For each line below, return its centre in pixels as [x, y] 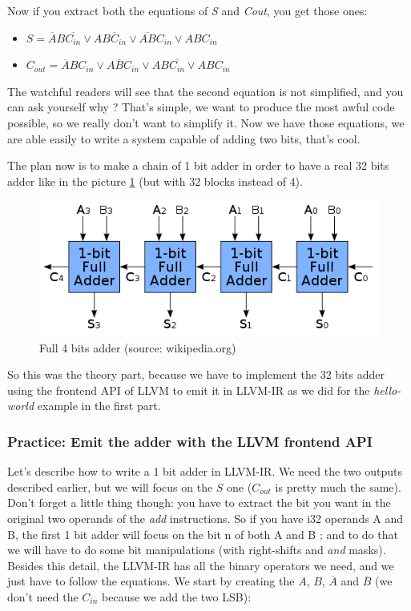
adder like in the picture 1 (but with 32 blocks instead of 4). [155, 181]
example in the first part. [99, 406]
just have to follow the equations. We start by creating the [151, 581]
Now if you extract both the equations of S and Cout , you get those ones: [187, 10]
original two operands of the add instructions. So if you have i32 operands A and [205, 518]
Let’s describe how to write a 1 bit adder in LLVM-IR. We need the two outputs [205, 471]
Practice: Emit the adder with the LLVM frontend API [190, 441]
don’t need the [43, 596]
